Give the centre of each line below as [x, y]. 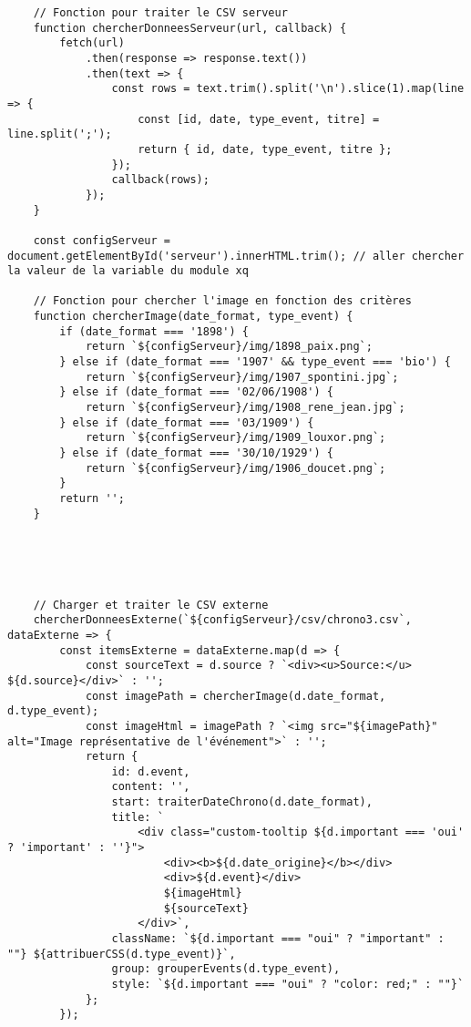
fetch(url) [92, 43]
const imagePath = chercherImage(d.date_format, [235, 696]
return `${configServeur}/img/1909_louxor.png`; [235, 438]
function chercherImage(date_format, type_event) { [193, 317]
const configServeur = [102, 240]
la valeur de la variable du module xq [128, 271]
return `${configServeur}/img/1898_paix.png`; [229, 347]
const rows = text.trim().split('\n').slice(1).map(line [288, 89]
